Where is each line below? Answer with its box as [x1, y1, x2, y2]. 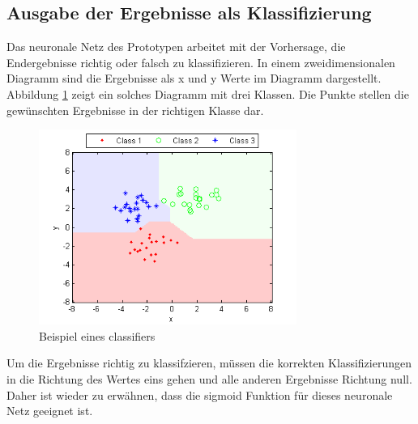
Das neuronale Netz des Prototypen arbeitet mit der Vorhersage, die [6, 38, 346, 55]
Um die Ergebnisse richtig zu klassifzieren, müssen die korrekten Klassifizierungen [6, 354, 412, 371]
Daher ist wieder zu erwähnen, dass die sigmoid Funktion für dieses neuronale [6, 386, 393, 403]
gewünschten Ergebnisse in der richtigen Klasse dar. [6, 101, 264, 118]
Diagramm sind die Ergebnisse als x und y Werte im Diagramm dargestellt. [6, 70, 382, 87]
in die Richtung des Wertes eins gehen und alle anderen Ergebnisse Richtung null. [6, 370, 412, 387]
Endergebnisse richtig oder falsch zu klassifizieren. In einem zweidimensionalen [6, 53, 395, 70]
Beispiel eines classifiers [39, 327, 156, 344]
